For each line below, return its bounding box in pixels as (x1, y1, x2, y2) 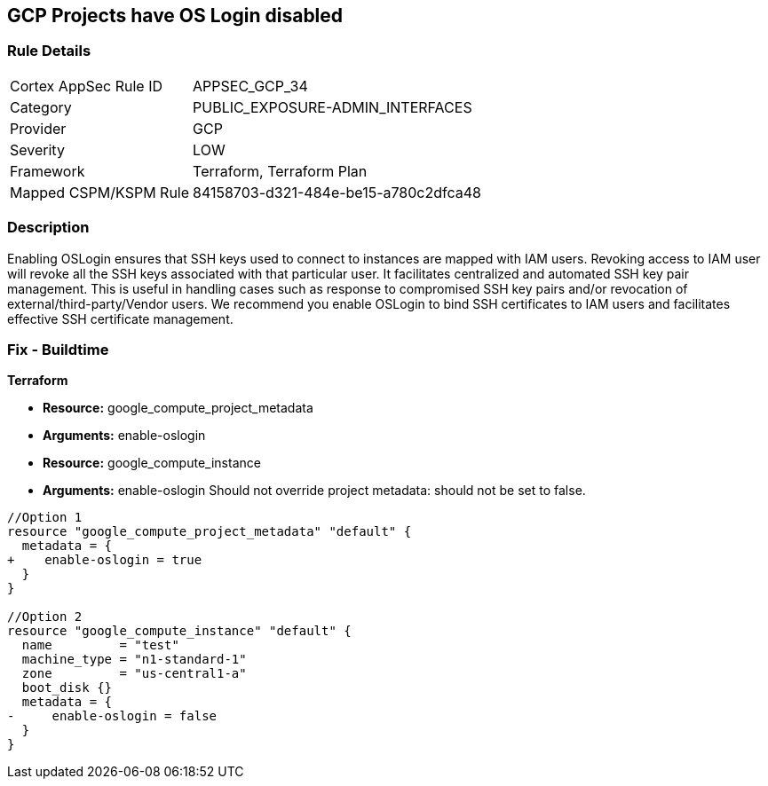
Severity (10, 140, 65, 159)
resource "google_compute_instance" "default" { (7, 624, 352, 639)
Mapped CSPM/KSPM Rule (10, 183, 190, 201)
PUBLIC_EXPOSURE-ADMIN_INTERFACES (193, 98, 472, 116)
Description (7, 218, 90, 237)
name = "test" (21, 638, 179, 653)
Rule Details (7, 42, 91, 60)
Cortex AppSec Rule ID (10, 76, 163, 95)
